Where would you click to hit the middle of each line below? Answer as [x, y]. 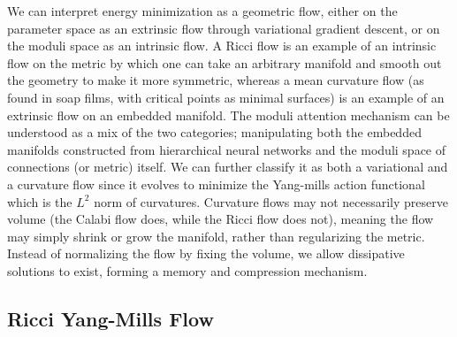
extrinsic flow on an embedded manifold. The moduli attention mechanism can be [228, 115]
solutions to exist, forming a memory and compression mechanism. [187, 270]
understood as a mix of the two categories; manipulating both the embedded [214, 132]
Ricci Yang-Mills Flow [110, 318]
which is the [40, 201]
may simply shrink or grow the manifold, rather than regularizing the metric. [216, 236]
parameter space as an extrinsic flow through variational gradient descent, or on [224, 28]
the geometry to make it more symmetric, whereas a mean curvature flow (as [216, 80]
